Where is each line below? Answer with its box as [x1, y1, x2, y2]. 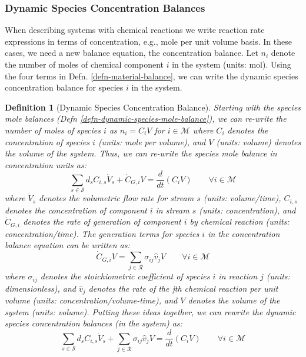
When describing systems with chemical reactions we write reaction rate [5, 24, 265, 36]
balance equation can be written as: [5, 239, 130, 251]
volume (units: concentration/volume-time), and [5, 294, 178, 306]
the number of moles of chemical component [5, 58, 164, 70]
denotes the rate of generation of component [23, 215, 181, 228]
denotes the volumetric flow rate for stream [39, 192, 194, 204]
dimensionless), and [5, 282, 76, 294]
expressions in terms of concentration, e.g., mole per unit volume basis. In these [5, 35, 292, 47]
